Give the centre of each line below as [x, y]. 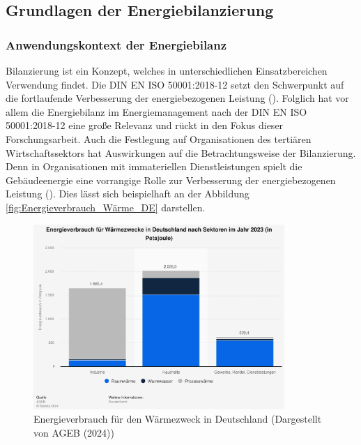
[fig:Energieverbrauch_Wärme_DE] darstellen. [106, 207]
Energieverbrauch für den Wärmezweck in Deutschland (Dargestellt [178, 419]
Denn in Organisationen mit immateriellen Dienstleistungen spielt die [154, 166]
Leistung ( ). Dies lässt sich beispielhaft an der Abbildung [128, 194]
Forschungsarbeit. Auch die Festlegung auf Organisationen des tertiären [159, 138]
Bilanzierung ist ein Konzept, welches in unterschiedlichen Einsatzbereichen [167, 70]
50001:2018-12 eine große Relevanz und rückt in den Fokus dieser [145, 125]
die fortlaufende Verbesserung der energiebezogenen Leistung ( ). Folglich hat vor [177, 98]
